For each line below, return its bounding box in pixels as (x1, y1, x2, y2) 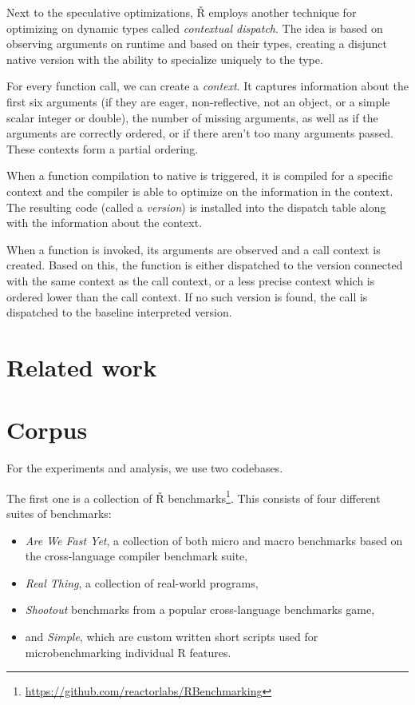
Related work (6, 350, 157, 383)
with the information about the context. (6, 214, 203, 231)
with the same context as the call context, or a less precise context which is (6, 272, 375, 289)
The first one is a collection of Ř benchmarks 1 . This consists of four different (6, 487, 381, 506)
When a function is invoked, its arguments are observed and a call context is (6, 241, 381, 257)
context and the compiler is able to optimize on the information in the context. (6, 182, 393, 199)
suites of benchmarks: (6, 505, 112, 522)
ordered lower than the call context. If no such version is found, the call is (6, 288, 368, 305)
